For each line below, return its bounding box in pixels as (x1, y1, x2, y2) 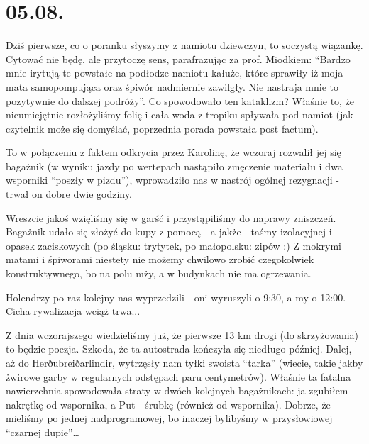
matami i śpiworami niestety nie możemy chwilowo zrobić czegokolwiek (6, 252, 314, 267)
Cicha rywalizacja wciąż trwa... (6, 304, 141, 318)
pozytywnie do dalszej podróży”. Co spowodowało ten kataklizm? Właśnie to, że (6, 93, 355, 108)
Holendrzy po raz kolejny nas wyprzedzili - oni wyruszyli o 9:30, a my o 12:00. (6, 289, 346, 304)
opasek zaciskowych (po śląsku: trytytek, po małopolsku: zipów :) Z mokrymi (6, 238, 341, 252)
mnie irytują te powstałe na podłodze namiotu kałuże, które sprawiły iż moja (6, 65, 343, 80)
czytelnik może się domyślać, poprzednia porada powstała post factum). (6, 121, 319, 135)
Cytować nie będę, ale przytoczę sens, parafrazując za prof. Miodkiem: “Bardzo (6, 51, 351, 66)
